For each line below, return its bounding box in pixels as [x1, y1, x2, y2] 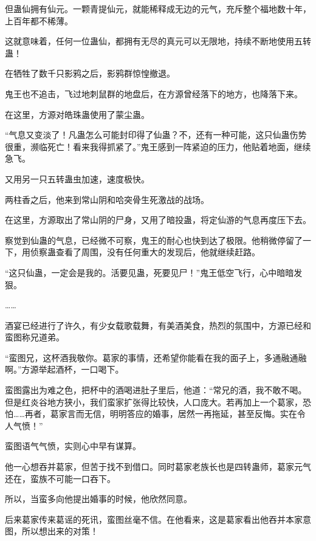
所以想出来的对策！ [21, 525, 98, 537]
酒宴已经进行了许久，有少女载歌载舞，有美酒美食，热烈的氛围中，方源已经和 [5, 319, 311, 331]
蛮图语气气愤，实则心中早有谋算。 [5, 439, 141, 452]
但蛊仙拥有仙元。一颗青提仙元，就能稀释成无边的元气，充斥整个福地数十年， [5, 2, 311, 15]
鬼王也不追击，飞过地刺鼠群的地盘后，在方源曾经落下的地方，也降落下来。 [5, 87, 303, 100]
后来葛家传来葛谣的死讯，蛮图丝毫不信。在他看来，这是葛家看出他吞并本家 [5, 512, 303, 525]
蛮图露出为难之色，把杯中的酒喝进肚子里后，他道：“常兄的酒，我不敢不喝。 [5, 384, 307, 396]
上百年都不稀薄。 [5, 14, 73, 27]
